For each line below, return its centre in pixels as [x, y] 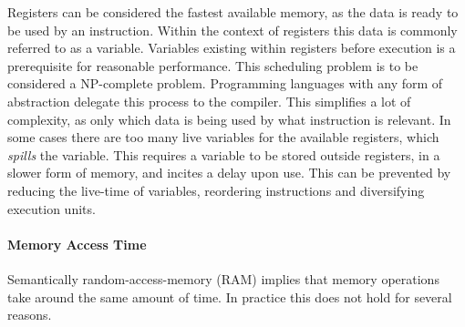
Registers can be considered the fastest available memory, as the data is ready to [233, 12]
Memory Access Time [77, 244]
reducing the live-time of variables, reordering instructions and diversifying [216, 190]
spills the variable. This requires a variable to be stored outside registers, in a [224, 154]
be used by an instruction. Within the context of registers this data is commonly [232, 30]
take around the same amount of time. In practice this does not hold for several [230, 296]
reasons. [30, 315]
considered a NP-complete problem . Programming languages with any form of [225, 83]
